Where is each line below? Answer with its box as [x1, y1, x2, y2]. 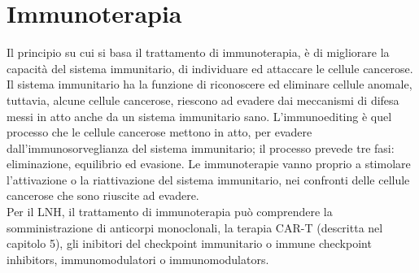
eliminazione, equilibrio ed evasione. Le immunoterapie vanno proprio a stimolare [7, 155, 411, 172]
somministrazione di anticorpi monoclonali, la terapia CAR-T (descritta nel [7, 219, 383, 236]
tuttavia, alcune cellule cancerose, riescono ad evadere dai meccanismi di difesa [7, 91, 399, 108]
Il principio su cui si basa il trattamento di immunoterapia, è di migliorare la [7, 44, 390, 61]
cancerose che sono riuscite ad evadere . [7, 187, 199, 204]
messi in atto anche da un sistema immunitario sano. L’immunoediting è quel [7, 107, 392, 124]
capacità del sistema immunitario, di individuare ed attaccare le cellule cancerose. [7, 59, 413, 76]
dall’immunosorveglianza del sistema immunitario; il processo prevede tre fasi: [7, 139, 395, 156]
